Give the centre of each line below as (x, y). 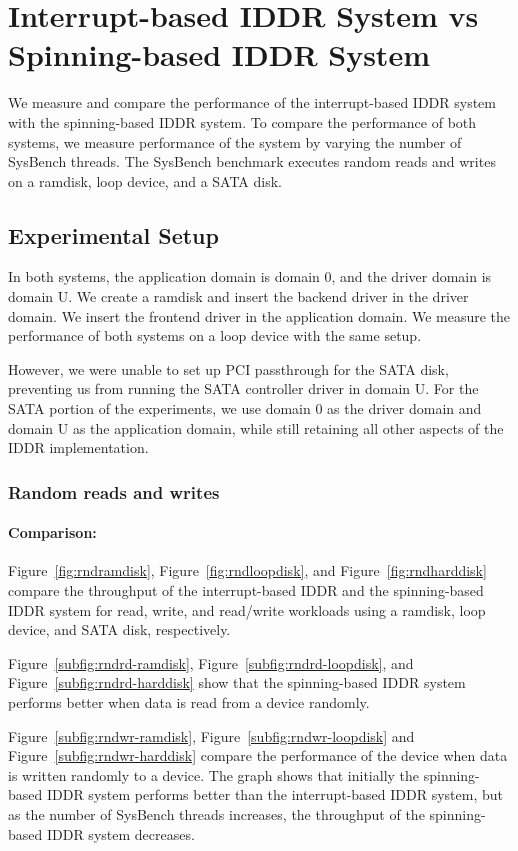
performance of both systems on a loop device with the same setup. (215, 335)
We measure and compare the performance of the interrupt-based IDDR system (252, 102)
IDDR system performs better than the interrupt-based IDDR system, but (274, 794)
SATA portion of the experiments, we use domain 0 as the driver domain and (245, 408)
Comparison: (52, 532)
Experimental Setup (113, 234)
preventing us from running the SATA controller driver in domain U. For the (243, 388)
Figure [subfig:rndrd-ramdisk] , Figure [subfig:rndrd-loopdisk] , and (211, 662)
